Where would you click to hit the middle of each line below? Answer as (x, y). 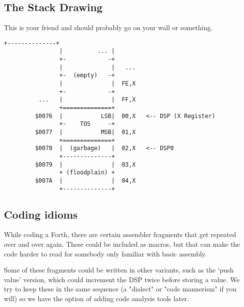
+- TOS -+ (87, 124)
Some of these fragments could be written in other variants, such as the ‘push (119, 270)
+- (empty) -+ (87, 76)
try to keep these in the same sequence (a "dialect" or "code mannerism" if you (120, 289)
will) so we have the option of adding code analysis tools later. (97, 298)
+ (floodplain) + (87, 173)
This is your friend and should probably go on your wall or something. (108, 27)
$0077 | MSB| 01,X (85, 132)
